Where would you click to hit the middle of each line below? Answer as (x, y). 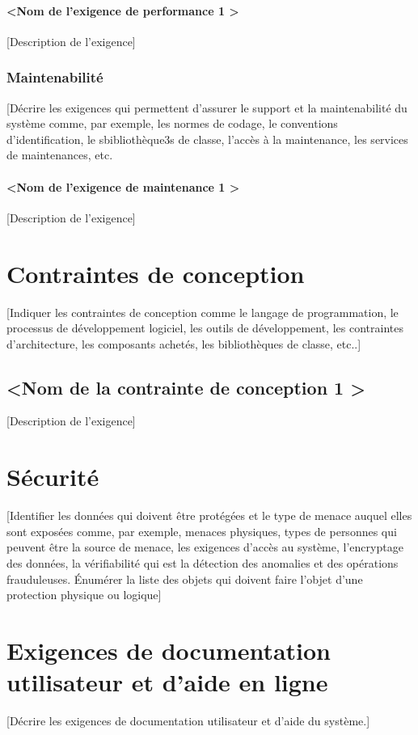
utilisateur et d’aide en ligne (167, 682)
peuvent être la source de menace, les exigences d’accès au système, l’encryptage (205, 547)
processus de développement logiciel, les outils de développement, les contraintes (205, 328)
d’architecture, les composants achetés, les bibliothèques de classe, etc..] (184, 343)
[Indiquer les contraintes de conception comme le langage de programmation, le (203, 312)
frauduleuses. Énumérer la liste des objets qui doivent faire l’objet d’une (185, 579)
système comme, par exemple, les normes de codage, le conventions (172, 123)
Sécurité (53, 477)
